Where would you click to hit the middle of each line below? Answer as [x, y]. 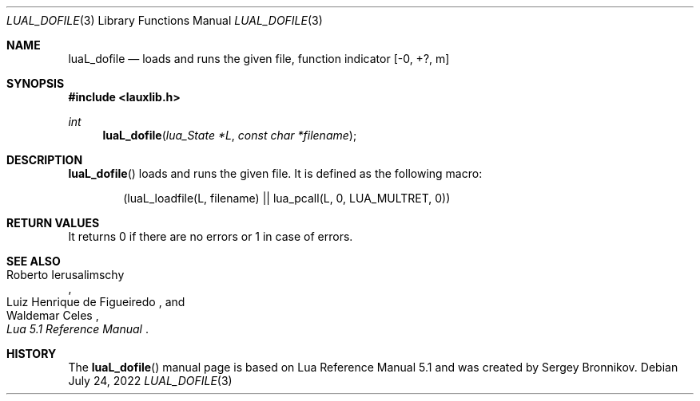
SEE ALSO [34, 261]
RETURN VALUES [53, 223]
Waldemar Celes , [53, 315]
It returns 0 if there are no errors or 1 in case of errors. [211, 236]
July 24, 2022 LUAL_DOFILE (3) [150, 381]
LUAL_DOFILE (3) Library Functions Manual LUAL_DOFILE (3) [165, 20]
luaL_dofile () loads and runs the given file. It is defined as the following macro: [275, 173]
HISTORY [32, 354]
